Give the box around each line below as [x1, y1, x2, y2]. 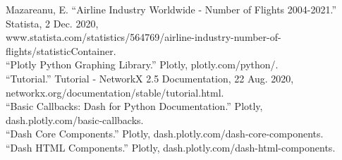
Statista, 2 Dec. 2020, [6, 16, 99, 30]
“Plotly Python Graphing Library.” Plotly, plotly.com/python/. [6, 57, 279, 72]
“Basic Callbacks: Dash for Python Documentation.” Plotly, [6, 99, 263, 113]
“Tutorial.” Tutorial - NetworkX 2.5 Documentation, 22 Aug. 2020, [6, 70, 294, 85]
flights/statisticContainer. [6, 43, 116, 58]
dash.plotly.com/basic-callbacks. [6, 112, 144, 127]
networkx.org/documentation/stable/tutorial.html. [6, 85, 224, 99]
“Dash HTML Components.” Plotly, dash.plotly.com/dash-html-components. [6, 140, 336, 154]
